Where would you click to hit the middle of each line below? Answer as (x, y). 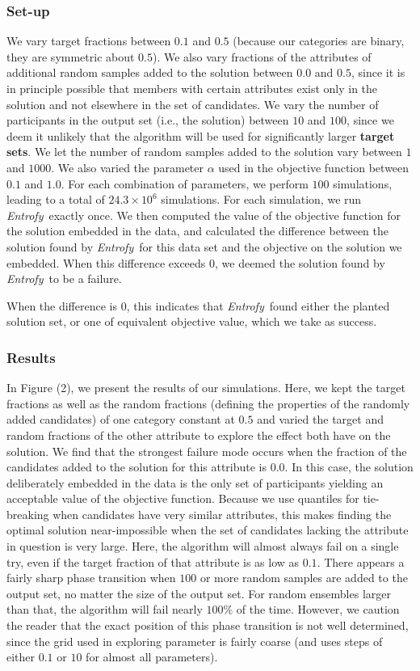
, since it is (378, 72)
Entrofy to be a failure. (64, 279)
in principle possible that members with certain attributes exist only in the (192, 88)
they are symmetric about (71, 56)
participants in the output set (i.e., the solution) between (148, 120)
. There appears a (361, 561)
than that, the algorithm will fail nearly (105, 609)
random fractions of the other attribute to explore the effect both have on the (199, 435)
